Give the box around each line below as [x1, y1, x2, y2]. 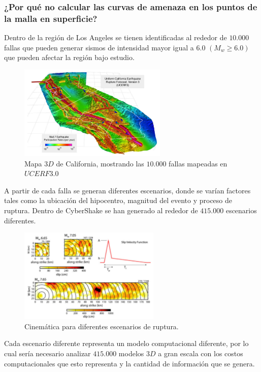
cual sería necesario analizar [4, 348, 91, 359]
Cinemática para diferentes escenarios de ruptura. [24, 321, 179, 331]
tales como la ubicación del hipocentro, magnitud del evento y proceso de [4, 195, 232, 206]
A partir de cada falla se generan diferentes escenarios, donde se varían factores [4, 185, 251, 195]
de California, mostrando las [56, 158, 144, 168]
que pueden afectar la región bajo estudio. [4, 52, 135, 63]
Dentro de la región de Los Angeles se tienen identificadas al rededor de [4, 32, 227, 43]
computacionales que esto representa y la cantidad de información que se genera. [4, 358, 255, 368]
